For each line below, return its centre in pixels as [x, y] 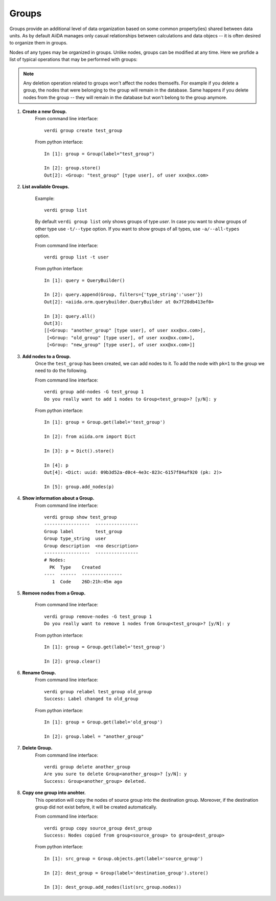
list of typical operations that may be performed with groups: [73, 59]
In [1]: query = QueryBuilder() [85, 280]
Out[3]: [54, 323]
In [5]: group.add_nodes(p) [79, 487]
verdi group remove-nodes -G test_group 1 [98, 616]
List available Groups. [46, 187]
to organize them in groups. [39, 43]
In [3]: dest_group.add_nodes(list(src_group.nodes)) [113, 887]
